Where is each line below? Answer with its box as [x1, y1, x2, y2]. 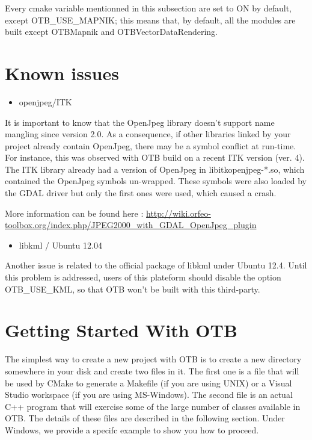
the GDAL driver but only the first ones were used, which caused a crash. [5, 187, 277, 199]
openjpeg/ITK [19, 95, 72, 108]
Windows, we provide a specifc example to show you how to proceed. [5, 423, 259, 436]
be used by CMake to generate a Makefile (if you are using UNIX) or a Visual [5, 376, 292, 389]
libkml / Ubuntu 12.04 [19, 238, 102, 251]
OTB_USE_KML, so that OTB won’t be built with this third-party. [5, 282, 260, 295]
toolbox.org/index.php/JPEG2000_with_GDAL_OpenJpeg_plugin [5, 218, 257, 231]
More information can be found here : [5, 206, 144, 219]
